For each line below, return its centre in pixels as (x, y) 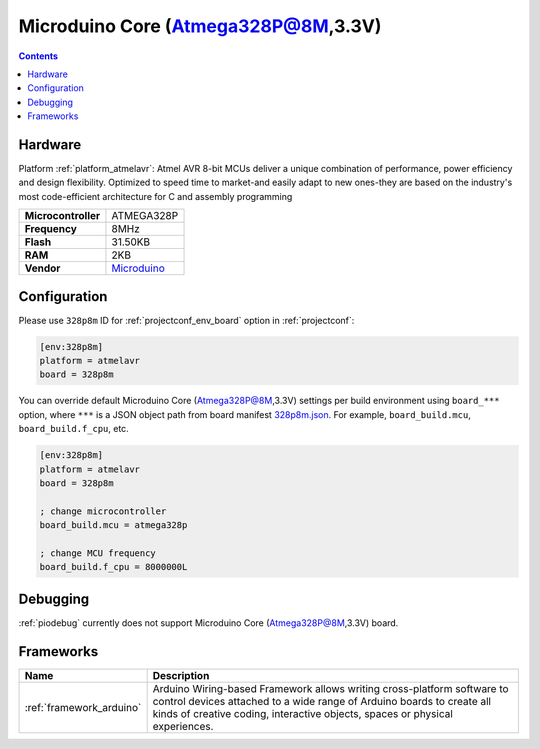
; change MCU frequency (98, 553)
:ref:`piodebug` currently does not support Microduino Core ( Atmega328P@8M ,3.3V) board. (208, 622)
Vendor (42, 268)
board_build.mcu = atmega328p (113, 525)
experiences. (183, 726)
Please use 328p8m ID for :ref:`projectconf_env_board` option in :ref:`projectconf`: (186, 320)
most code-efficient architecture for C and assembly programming (155, 196)
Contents (38, 56)
